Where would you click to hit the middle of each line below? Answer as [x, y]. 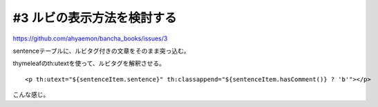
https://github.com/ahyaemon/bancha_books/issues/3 [90, 38]
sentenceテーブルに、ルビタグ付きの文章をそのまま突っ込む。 [101, 51]
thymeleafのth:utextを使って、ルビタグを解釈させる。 [89, 63]
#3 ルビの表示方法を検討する [95, 18]
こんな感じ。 [31, 95]
